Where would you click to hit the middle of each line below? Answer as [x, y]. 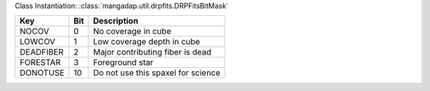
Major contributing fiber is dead [152, 52]
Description [115, 21]
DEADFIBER [41, 52]
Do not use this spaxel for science [156, 73]
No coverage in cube [132, 32]
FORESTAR [40, 63]
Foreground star [123, 63]
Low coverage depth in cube [147, 42]
